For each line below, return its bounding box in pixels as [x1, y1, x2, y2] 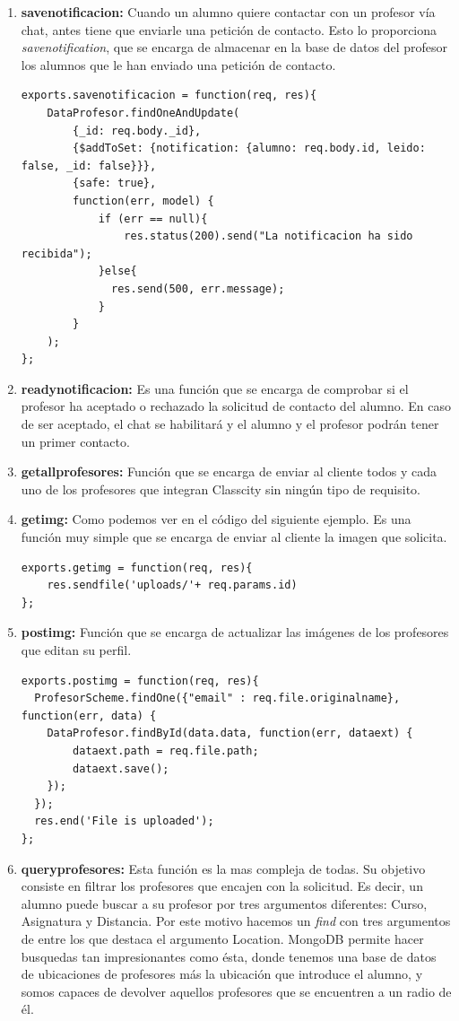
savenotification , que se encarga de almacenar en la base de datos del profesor [21, 38, 447, 57]
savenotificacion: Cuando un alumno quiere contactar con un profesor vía [21, 3, 436, 21]
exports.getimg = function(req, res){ [21, 561, 253, 574]
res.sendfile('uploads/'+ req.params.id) [47, 579, 298, 592]
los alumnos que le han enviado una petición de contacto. [21, 55, 336, 74]
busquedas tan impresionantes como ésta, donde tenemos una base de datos [21, 947, 437, 965]
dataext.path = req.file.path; [73, 744, 259, 757]
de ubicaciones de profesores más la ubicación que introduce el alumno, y [21, 964, 423, 983]
